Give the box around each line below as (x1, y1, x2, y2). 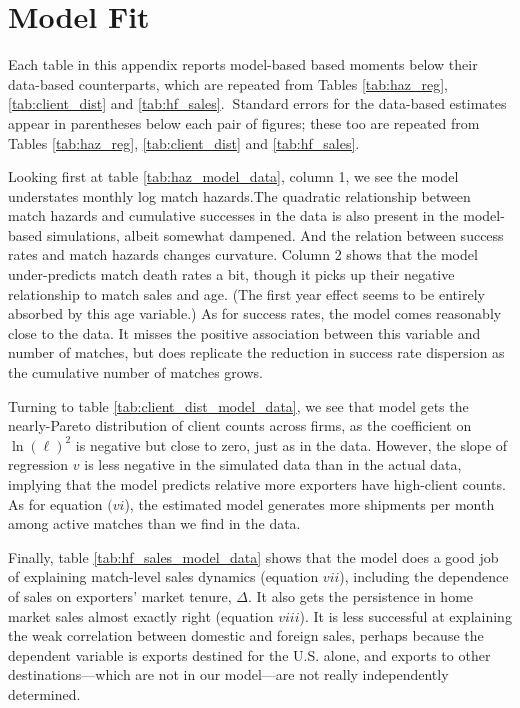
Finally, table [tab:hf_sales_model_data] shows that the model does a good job (8, 546, 499, 567)
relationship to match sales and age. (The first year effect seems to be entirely (8, 283, 485, 304)
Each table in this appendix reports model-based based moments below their (8, 54, 478, 75)
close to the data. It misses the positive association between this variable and (8, 322, 481, 343)
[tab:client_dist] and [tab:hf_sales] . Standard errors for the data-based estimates (8, 93, 507, 114)
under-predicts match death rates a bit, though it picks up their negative (8, 264, 455, 285)
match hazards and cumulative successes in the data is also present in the (8, 205, 459, 226)
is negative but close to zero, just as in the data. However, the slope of (75, 434, 508, 455)
